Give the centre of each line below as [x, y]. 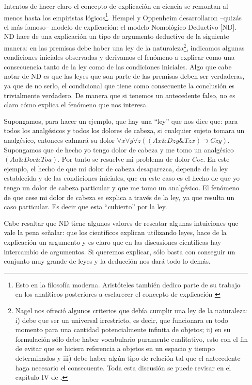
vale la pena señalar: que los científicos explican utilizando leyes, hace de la [115, 232]
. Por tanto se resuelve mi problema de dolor [124, 159]
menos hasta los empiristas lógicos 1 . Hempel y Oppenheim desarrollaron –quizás [123, 17]
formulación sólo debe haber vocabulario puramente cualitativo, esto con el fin [132, 339]
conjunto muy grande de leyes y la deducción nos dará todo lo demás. [107, 261]
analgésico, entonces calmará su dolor [59, 140]
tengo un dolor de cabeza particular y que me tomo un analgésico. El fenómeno [122, 187]
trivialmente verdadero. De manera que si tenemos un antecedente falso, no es [119, 95]
